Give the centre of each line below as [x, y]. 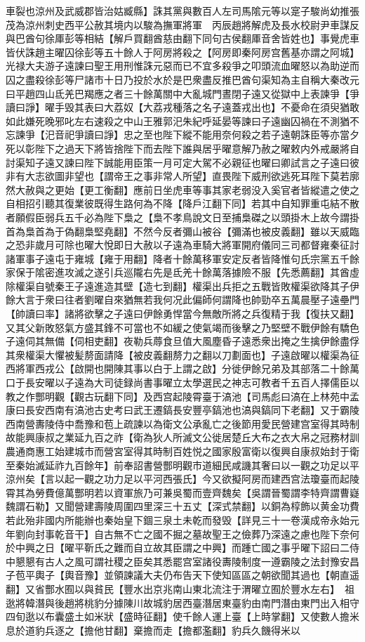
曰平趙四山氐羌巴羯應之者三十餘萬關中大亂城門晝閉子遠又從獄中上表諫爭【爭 [182, 93]
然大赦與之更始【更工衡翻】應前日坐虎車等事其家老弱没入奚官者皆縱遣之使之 [182, 189]
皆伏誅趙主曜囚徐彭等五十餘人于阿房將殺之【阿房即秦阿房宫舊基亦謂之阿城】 [182, 52]
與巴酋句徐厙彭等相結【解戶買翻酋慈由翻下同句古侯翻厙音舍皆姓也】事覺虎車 [182, 38]
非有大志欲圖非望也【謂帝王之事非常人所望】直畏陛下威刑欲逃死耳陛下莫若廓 [182, 176]
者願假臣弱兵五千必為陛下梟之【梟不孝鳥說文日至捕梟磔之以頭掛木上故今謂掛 [182, 217]
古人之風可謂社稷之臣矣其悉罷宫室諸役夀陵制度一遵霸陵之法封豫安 [197, 561]
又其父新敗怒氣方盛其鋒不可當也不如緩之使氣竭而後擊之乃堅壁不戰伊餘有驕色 [182, 327]
